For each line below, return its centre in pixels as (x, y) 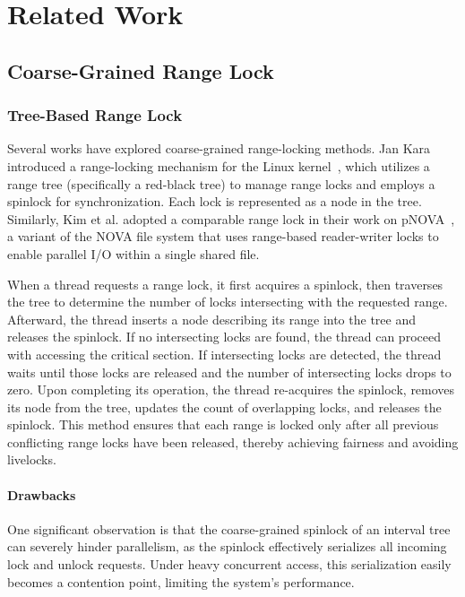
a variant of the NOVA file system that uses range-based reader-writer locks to (223, 236)
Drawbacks (42, 494)
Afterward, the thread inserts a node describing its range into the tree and (211, 319)
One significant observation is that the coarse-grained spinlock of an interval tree (229, 528)
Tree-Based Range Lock (95, 115)
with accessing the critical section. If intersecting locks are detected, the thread (224, 354)
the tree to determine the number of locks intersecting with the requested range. (228, 302)
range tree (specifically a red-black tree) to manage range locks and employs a (221, 183)
